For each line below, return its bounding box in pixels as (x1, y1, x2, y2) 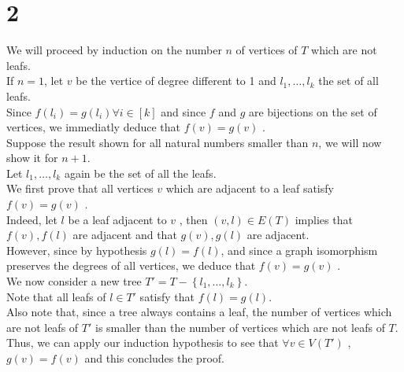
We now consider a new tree (6, 273, 142, 289)
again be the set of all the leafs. (64, 164, 217, 181)
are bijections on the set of (248, 103, 377, 120)
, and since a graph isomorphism (221, 241, 378, 258)
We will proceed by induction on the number (6, 42, 222, 58)
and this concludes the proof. (84, 350, 224, 366)
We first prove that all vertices (6, 180, 154, 197)
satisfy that (139, 288, 195, 304)
